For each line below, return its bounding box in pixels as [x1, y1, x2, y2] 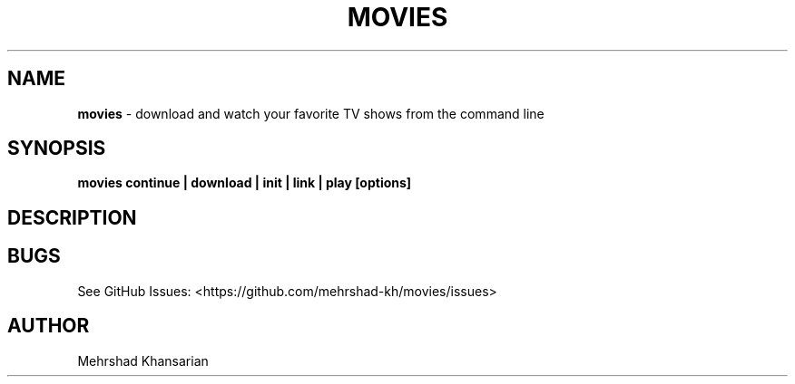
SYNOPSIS [7, 137, 106, 160]
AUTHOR [7, 314, 90, 338]
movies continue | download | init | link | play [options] [77, 175, 412, 191]
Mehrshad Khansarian [77, 352, 209, 369]
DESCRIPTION [7, 206, 137, 229]
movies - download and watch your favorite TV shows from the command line [77, 105, 545, 121]
